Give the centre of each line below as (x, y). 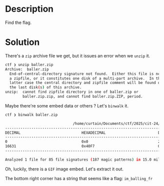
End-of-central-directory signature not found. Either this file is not (86, 74)
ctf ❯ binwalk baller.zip (31, 115)
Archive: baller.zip (27, 69)
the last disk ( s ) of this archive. (46, 87)
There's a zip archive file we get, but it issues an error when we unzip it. (78, 56)
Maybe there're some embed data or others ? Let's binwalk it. (67, 105)
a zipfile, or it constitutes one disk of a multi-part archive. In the (86, 78)
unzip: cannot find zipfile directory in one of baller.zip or (72, 92)
